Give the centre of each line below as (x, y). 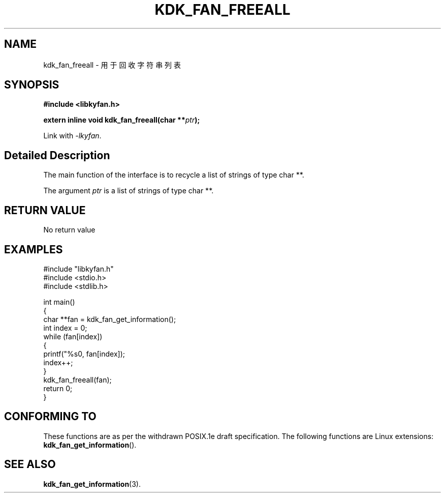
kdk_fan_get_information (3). (92, 484)
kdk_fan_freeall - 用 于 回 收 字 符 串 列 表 (112, 65)
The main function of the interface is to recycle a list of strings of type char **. (174, 175)
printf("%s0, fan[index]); (84, 354)
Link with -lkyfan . (72, 136)
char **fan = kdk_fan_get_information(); (110, 319)
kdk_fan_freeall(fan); (77, 379)
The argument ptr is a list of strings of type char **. (129, 191)
